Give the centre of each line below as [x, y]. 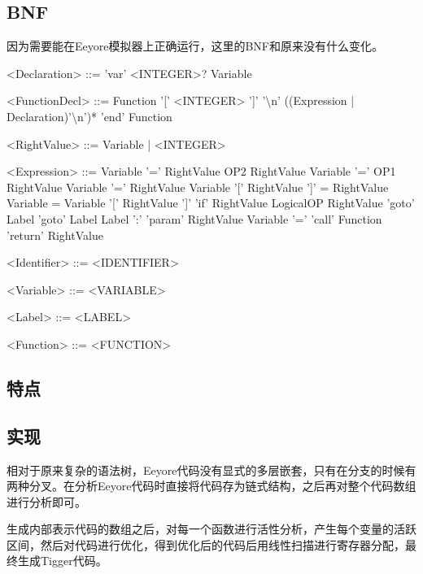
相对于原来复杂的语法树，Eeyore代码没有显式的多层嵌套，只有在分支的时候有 [211, 470]
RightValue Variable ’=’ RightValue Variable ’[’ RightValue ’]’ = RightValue [198, 187]
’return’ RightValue [55, 235]
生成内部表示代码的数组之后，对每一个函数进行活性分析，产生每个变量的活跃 [211, 529]
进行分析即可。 [46, 501]
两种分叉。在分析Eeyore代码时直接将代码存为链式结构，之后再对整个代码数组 [211, 486]
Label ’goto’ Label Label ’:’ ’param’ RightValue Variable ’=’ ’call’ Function [194, 218]
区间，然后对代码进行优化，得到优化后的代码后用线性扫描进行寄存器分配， [206, 544]
